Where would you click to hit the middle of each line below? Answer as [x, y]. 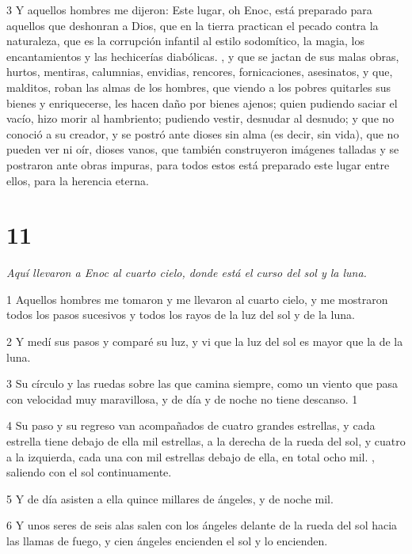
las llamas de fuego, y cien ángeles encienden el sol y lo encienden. [167, 540]
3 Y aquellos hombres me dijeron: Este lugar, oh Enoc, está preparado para [189, 9]
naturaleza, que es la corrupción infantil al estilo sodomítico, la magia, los [185, 41]
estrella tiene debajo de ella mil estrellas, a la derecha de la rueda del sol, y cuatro [206, 441]
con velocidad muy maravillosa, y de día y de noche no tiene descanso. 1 [182, 398]
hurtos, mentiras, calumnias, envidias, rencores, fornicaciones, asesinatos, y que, [200, 72]
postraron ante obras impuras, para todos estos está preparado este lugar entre [198, 164]
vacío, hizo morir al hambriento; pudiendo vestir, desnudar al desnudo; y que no [200, 118]
